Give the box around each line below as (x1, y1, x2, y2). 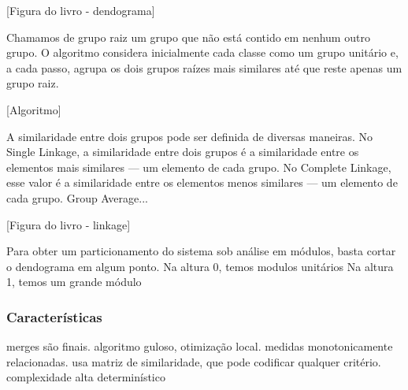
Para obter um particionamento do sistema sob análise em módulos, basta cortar (6, 243, 396, 259)
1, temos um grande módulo (6, 273, 142, 290)
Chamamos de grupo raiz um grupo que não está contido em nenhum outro (6, 28, 370, 45)
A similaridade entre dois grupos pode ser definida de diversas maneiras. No (6, 128, 373, 144)
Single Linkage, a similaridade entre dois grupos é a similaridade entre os (6, 143, 359, 160)
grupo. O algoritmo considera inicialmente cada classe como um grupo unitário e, (6, 44, 399, 61)
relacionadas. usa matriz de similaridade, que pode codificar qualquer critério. (6, 353, 381, 370)
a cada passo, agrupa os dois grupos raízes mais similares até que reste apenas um (6, 59, 402, 76)
